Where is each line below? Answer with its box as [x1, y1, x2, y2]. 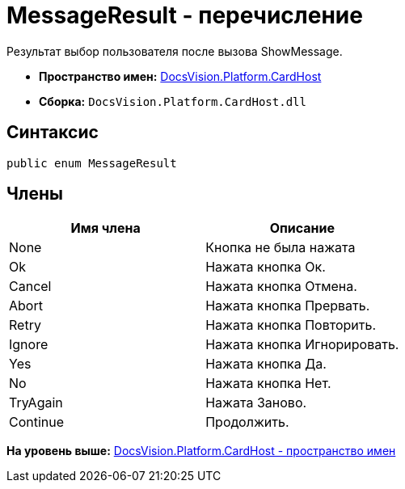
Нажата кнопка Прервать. [205, 297, 370, 314]
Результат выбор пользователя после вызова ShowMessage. [6, 44, 343, 58]
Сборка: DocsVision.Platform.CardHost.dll [39, 94, 306, 108]
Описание [269, 220, 335, 237]
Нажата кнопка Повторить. [205, 317, 377, 334]
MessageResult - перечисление [6, 2, 363, 29]
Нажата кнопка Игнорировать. [205, 336, 399, 353]
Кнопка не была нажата [205, 239, 356, 256]
